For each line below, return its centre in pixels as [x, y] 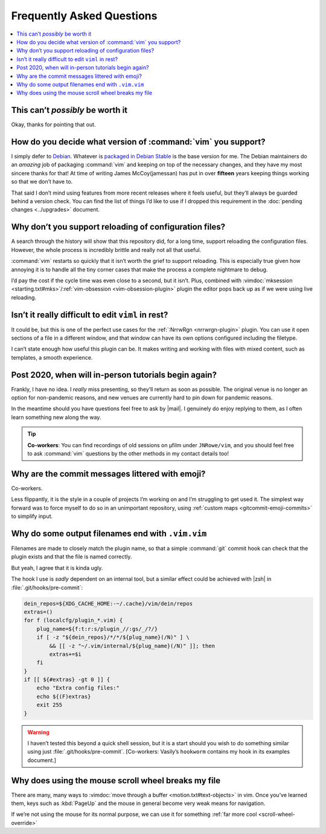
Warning [38, 732]
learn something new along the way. [56, 417]
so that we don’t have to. [42, 182]
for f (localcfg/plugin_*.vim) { [73, 620]
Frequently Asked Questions [84, 16]
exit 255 [50, 705]
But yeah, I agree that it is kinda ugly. [57, 567]
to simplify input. [32, 516]
